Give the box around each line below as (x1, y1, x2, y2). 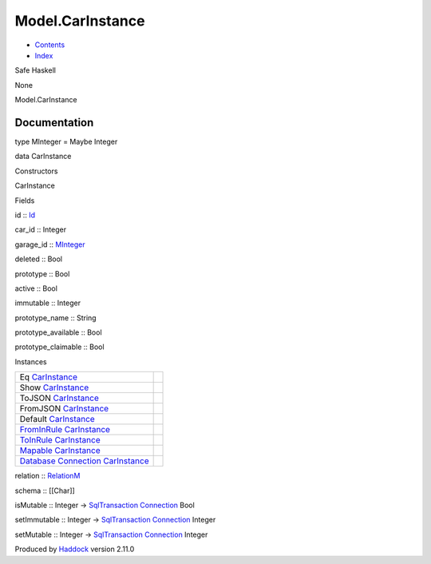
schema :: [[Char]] (14, 486, 75, 495)
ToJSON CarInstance (19, 392, 99, 403)
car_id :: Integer (14, 224, 67, 235)
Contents (34, 40, 65, 50)
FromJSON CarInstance (19, 403, 109, 415)
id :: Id (14, 210, 36, 220)
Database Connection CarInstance (19, 455, 149, 467)
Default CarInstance (19, 414, 95, 425)
